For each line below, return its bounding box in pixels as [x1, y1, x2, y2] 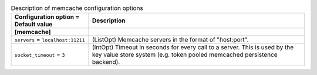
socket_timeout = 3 [14, 50, 65, 59]
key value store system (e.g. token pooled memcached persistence [92, 50, 278, 59]
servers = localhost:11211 [14, 36, 85, 44]
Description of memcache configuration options [11, 4, 143, 12]
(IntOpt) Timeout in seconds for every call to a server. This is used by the [92, 43, 294, 52]
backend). [92, 58, 120, 66]
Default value [14, 21, 53, 29]
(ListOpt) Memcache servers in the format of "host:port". [92, 36, 249, 44]
